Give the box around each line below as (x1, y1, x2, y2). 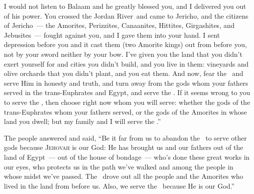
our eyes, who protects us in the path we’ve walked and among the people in (4, 161, 233, 171)
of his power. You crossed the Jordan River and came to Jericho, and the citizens (4, 10, 249, 21)
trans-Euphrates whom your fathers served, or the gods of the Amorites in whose (4, 106, 247, 117)
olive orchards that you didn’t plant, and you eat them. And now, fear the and (4, 68, 244, 78)
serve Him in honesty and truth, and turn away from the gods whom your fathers (4, 77, 249, 88)
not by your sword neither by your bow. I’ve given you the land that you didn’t (4, 48, 243, 59)
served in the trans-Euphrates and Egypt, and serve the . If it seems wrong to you (4, 87, 251, 97)
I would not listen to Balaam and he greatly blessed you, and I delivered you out (4, 1, 246, 11)
